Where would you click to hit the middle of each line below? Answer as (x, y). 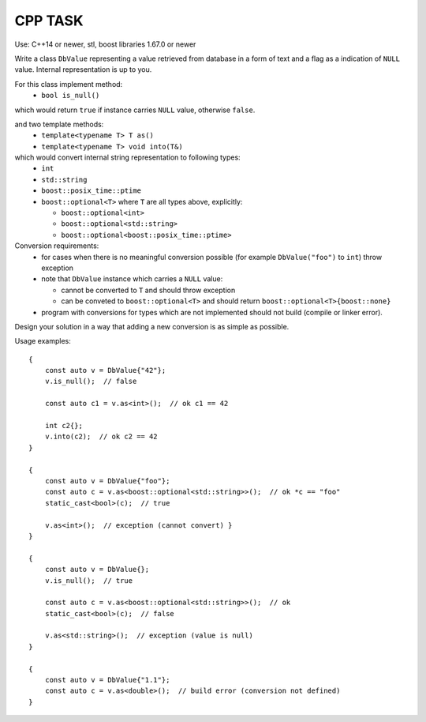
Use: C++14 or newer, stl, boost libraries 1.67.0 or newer (105, 44)
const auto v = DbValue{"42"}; (105, 370)
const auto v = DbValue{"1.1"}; (107, 680)
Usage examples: (43, 341)
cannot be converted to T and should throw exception (148, 290)
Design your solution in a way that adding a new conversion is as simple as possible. (152, 326)
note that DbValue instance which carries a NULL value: (132, 279)
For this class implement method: (69, 84)
